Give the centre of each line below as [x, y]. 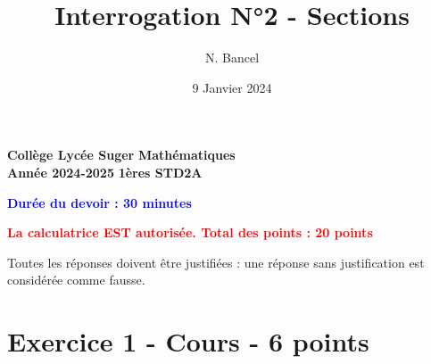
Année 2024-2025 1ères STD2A [105, 172]
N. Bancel [232, 58]
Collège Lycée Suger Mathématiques [121, 155]
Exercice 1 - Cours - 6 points [188, 341]
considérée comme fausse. [76, 280]
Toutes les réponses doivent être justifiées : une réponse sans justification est [216, 262]
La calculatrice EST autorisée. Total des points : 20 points [190, 232]
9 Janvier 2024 [232, 87]
